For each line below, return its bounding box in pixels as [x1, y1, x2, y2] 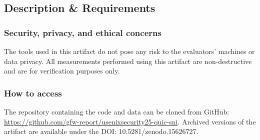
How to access [4, 86, 62, 99]
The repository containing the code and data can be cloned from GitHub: [4, 106, 229, 116]
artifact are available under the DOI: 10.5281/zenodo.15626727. [4, 126, 198, 136]
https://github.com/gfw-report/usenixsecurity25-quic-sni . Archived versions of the [4, 116, 256, 126]
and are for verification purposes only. [4, 65, 120, 76]
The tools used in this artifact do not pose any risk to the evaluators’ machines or [4, 46, 255, 56]
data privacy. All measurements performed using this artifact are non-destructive [4, 55, 252, 66]
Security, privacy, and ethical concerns [4, 26, 161, 38]
